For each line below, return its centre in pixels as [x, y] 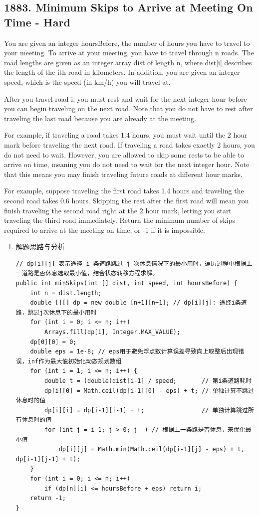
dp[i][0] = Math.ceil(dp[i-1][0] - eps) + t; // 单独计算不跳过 [149, 391]
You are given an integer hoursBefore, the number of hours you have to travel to [127, 43]
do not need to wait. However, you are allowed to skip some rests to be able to [124, 154]
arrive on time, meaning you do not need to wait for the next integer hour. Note [127, 164]
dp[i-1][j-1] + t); [48, 459]
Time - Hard [37, 22]
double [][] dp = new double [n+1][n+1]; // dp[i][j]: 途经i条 [135, 303]
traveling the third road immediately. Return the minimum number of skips [120, 220]
